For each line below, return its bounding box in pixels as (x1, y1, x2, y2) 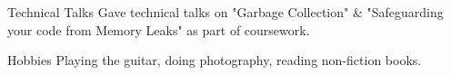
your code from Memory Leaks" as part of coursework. (7, 20, 310, 39)
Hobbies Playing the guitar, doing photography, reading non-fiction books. (7, 51, 422, 70)
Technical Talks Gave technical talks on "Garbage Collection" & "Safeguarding (7, 3, 444, 21)
